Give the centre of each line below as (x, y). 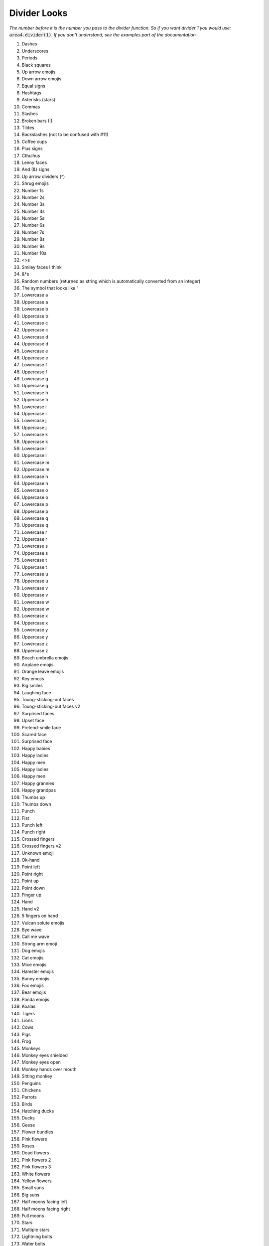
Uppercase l (34, 456)
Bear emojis (34, 992)
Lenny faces (34, 162)
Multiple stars (36, 1230)
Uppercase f (34, 372)
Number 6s (33, 225)
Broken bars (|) (37, 121)
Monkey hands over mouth (49, 1069)
